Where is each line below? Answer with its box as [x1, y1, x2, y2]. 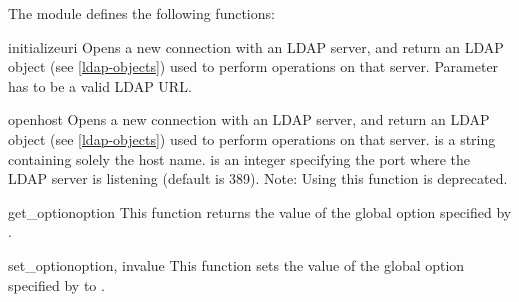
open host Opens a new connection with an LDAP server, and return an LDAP [8, 109, 490, 130]
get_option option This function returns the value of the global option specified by [8, 201, 512, 222]
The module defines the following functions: [8, 3, 275, 23]
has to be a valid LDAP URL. [8, 75, 192, 96]
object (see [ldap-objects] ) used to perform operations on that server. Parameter [8, 56, 499, 77]
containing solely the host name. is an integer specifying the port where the [8, 148, 471, 169]
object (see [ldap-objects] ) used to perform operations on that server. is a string [8, 128, 496, 149]
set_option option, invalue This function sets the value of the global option [8, 254, 465, 275]
